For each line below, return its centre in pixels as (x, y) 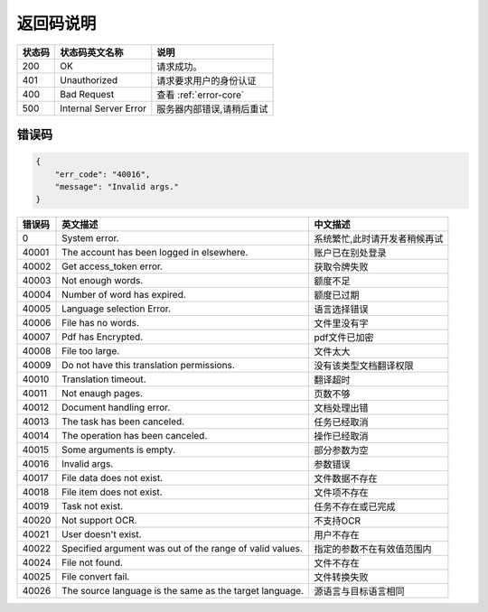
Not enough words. (103, 281)
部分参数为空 (342, 450)
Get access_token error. (112, 266)
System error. (90, 238)
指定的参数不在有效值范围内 (373, 549)
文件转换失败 (342, 578)
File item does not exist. (112, 492)
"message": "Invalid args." (117, 186)
